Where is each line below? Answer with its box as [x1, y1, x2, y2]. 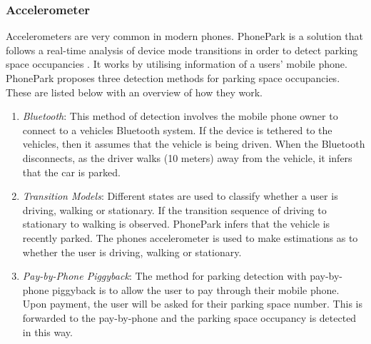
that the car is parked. [22, 164, 121, 179]
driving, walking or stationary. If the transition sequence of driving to [22, 202, 327, 217]
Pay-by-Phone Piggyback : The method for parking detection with [22, 268, 307, 283]
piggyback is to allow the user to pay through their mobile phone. [52, 282, 340, 297]
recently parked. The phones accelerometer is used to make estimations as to [22, 230, 358, 245]
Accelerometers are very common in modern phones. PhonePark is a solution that [6, 29, 364, 44]
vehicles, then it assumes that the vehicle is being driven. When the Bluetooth [22, 136, 365, 151]
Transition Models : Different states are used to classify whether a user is [22, 188, 338, 203]
